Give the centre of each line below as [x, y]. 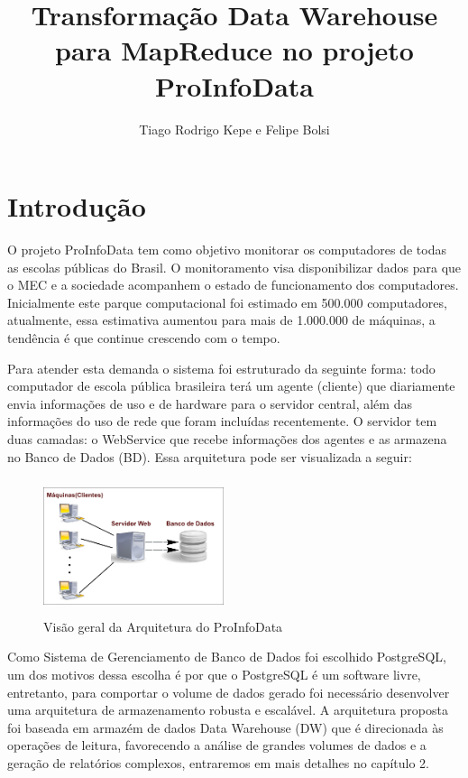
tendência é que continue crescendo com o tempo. [144, 338]
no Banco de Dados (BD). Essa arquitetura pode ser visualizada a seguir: [210, 456]
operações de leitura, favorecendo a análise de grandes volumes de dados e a [217, 745]
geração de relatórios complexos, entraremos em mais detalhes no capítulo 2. [218, 762]
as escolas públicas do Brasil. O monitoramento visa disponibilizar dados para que [234, 267]
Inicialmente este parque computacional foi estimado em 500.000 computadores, [227, 302]
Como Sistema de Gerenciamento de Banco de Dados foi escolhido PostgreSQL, [227, 657]
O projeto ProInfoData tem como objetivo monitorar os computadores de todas [227, 250]
